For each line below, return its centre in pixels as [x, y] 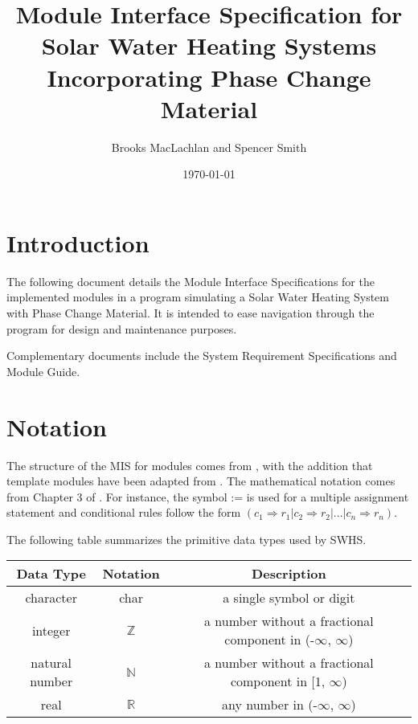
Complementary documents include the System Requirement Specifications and [202, 356]
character [51, 598]
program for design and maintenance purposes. [122, 328]
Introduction [78, 242]
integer [51, 630]
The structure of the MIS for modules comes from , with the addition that [190, 465]
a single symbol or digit [289, 598]
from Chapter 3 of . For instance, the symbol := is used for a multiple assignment [208, 496]
